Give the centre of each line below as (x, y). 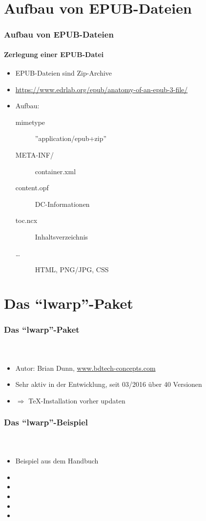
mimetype (30, 122)
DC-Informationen (62, 204)
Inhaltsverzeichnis (62, 236)
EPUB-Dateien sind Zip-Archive (64, 73)
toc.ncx (26, 220)
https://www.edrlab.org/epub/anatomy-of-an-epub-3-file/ (102, 89)
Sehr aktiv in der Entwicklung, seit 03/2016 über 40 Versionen (109, 384)
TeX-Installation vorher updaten (77, 400)
